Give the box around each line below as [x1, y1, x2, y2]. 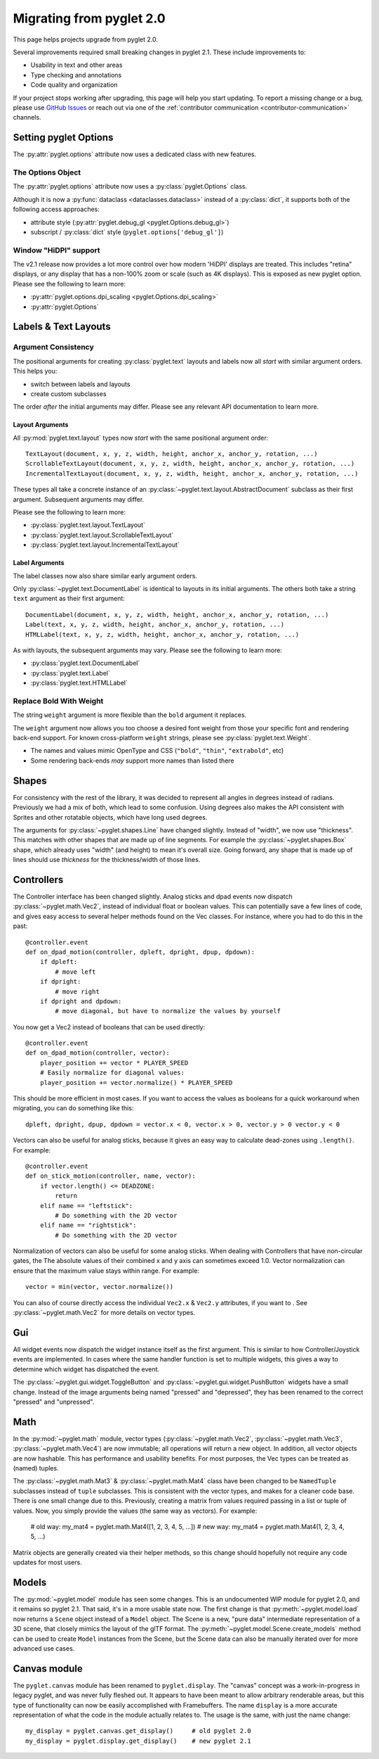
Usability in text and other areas [30, 61, 123, 70]
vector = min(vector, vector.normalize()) [25, 1283, 174, 1291]
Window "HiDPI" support [13, 245, 101, 255]
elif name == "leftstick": [39, 1202, 133, 1209]
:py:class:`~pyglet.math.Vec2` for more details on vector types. [13, 1309, 196, 1317]
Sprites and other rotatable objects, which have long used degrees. [13, 813, 208, 821]
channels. [13, 113, 41, 122]
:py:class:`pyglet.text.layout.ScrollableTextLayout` [30, 531, 174, 539]
